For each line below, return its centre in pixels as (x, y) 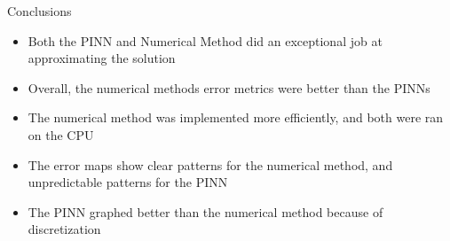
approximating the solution (102, 58)
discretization (64, 229)
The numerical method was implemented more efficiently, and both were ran (236, 117)
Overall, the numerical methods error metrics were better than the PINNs (229, 87)
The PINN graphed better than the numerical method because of (205, 211)
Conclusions (39, 11)
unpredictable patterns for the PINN (128, 182)
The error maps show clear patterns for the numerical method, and (210, 164)
